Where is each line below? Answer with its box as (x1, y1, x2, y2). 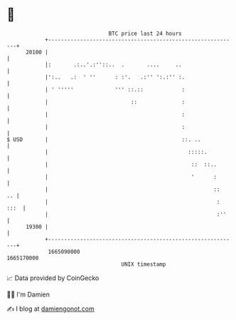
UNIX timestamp (121, 260, 166, 268)
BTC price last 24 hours (108, 30, 182, 37)
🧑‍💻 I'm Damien (6, 290, 50, 299)
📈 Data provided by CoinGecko (6, 274, 100, 282)
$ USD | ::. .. (6, 135, 201, 143)
